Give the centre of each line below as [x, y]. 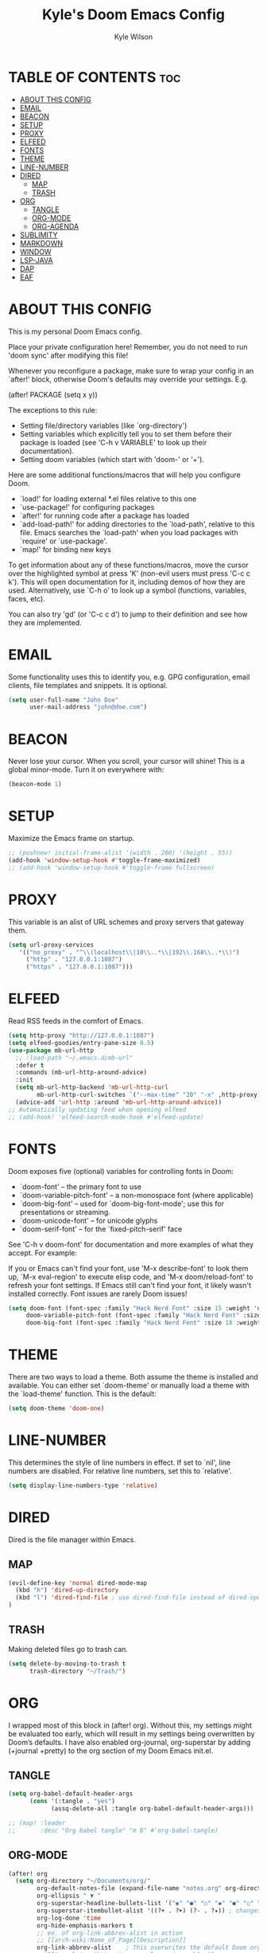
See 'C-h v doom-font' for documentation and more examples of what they [131, 1244]
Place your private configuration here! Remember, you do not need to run [128, 346]
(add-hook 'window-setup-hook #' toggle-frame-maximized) [104, 860]
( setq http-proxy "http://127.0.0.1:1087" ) [81, 1036]
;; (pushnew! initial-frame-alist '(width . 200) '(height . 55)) [120, 853]
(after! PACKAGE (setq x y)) [53, 394]
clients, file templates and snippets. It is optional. [88, 685]
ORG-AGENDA [55, 226]
